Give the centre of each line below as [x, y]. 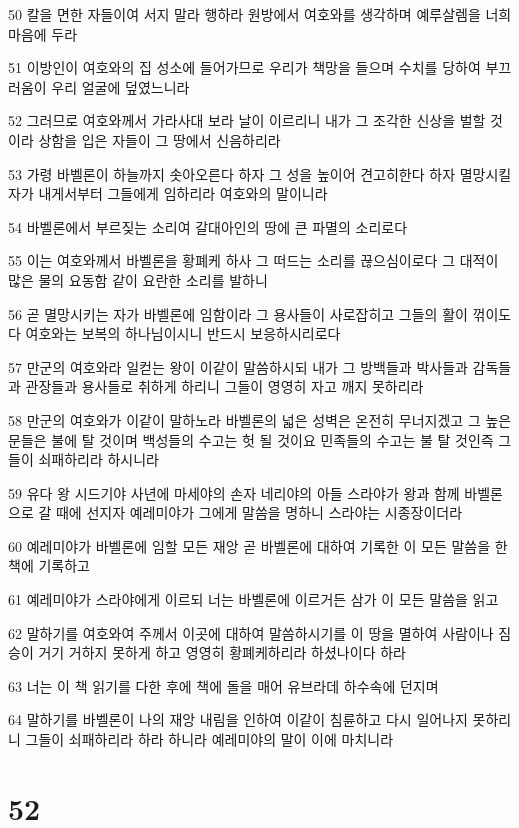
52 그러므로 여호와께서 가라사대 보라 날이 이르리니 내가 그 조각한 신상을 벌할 [247, 120]
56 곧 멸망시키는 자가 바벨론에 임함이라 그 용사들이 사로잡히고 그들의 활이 [238, 313]
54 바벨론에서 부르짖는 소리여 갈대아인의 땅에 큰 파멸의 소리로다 [208, 226]
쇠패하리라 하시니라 [99, 459]
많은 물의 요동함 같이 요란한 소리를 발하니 [138, 279]
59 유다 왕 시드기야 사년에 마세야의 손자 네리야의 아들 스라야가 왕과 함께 [234, 492]
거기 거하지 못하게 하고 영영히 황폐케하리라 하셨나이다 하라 [222, 652]
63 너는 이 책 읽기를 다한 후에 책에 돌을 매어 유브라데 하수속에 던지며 [223, 685]
